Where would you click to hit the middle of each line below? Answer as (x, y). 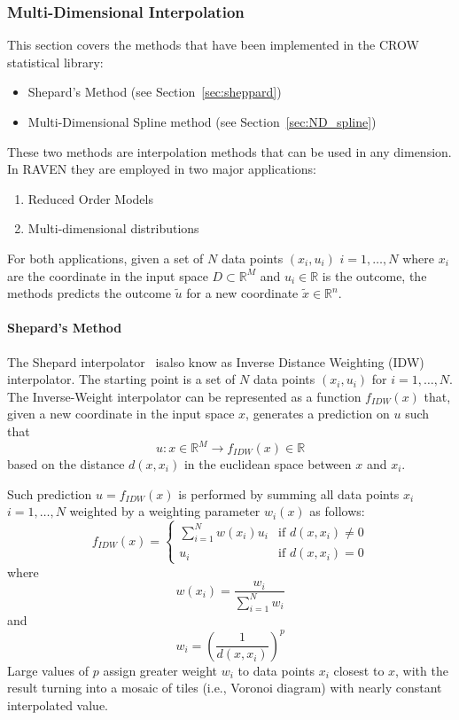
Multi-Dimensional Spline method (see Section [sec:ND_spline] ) (202, 121)
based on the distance (66, 464)
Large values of (48, 670)
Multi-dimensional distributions (113, 228)
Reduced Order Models (90, 198)
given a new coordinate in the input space (121, 414)
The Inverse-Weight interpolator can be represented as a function (184, 396)
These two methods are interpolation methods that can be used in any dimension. (229, 151)
